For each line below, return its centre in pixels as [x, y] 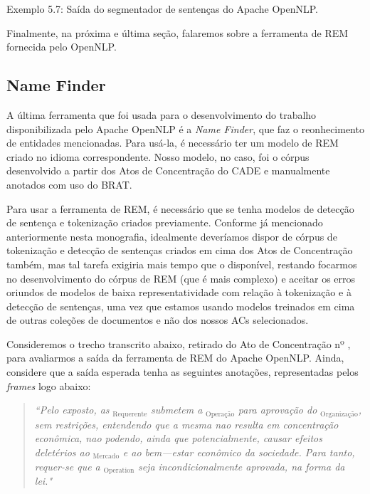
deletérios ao [62, 452]
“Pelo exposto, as [72, 410]
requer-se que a [67, 466]
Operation [119, 470]
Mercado [106, 457]
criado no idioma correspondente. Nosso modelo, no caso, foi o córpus [158, 156]
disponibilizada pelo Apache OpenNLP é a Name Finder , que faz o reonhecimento [185, 128]
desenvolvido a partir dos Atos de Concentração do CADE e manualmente [168, 170]
